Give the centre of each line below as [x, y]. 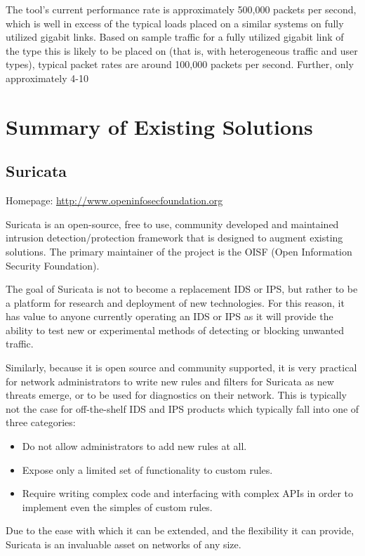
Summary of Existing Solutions [159, 126]
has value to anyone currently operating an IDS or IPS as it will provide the [170, 316]
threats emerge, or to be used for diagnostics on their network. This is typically [177, 395]
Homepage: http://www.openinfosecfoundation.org [114, 200]
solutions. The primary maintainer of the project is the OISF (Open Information [179, 251]
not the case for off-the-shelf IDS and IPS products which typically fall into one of [182, 408]
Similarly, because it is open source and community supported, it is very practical [181, 368]
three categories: [41, 422]
